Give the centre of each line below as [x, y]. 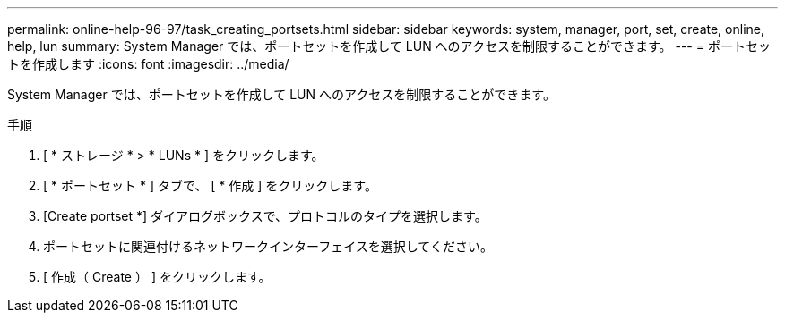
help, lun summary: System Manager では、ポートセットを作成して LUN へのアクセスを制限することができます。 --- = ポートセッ [389, 46]
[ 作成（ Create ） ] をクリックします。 [157, 277]
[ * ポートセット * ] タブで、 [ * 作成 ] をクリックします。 [210, 185]
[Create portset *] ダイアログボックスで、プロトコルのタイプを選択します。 [265, 216]
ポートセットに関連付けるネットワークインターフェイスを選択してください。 [268, 246]
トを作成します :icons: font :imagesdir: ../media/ [148, 64]
